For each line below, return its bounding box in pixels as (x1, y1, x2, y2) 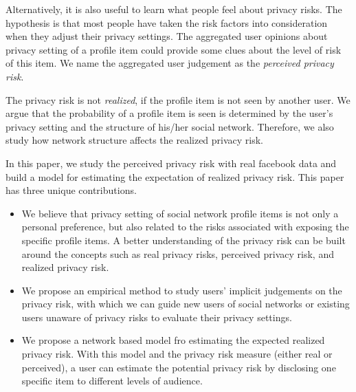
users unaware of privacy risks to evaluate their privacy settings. (21, 309, 292, 324)
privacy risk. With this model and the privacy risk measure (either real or (21, 347, 333, 361)
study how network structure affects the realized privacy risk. (5, 133, 264, 147)
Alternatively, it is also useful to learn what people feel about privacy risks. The (5, 2, 342, 16)
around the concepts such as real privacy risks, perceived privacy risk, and (21, 246, 334, 261)
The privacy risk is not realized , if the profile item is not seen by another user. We (5, 92, 351, 107)
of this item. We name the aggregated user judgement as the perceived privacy (5, 56, 334, 70)
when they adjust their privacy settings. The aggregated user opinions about (5, 29, 328, 43)
